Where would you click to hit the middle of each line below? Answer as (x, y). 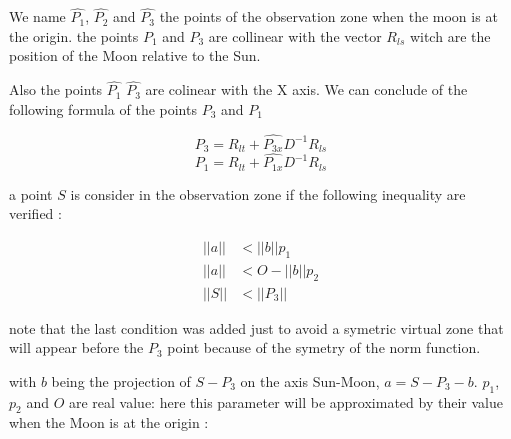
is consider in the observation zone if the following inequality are (268, 193)
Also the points (56, 89)
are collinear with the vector (295, 35)
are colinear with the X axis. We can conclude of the (306, 89)
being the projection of (121, 380)
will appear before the (76, 347)
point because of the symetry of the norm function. (324, 347)
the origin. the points (74, 35)
